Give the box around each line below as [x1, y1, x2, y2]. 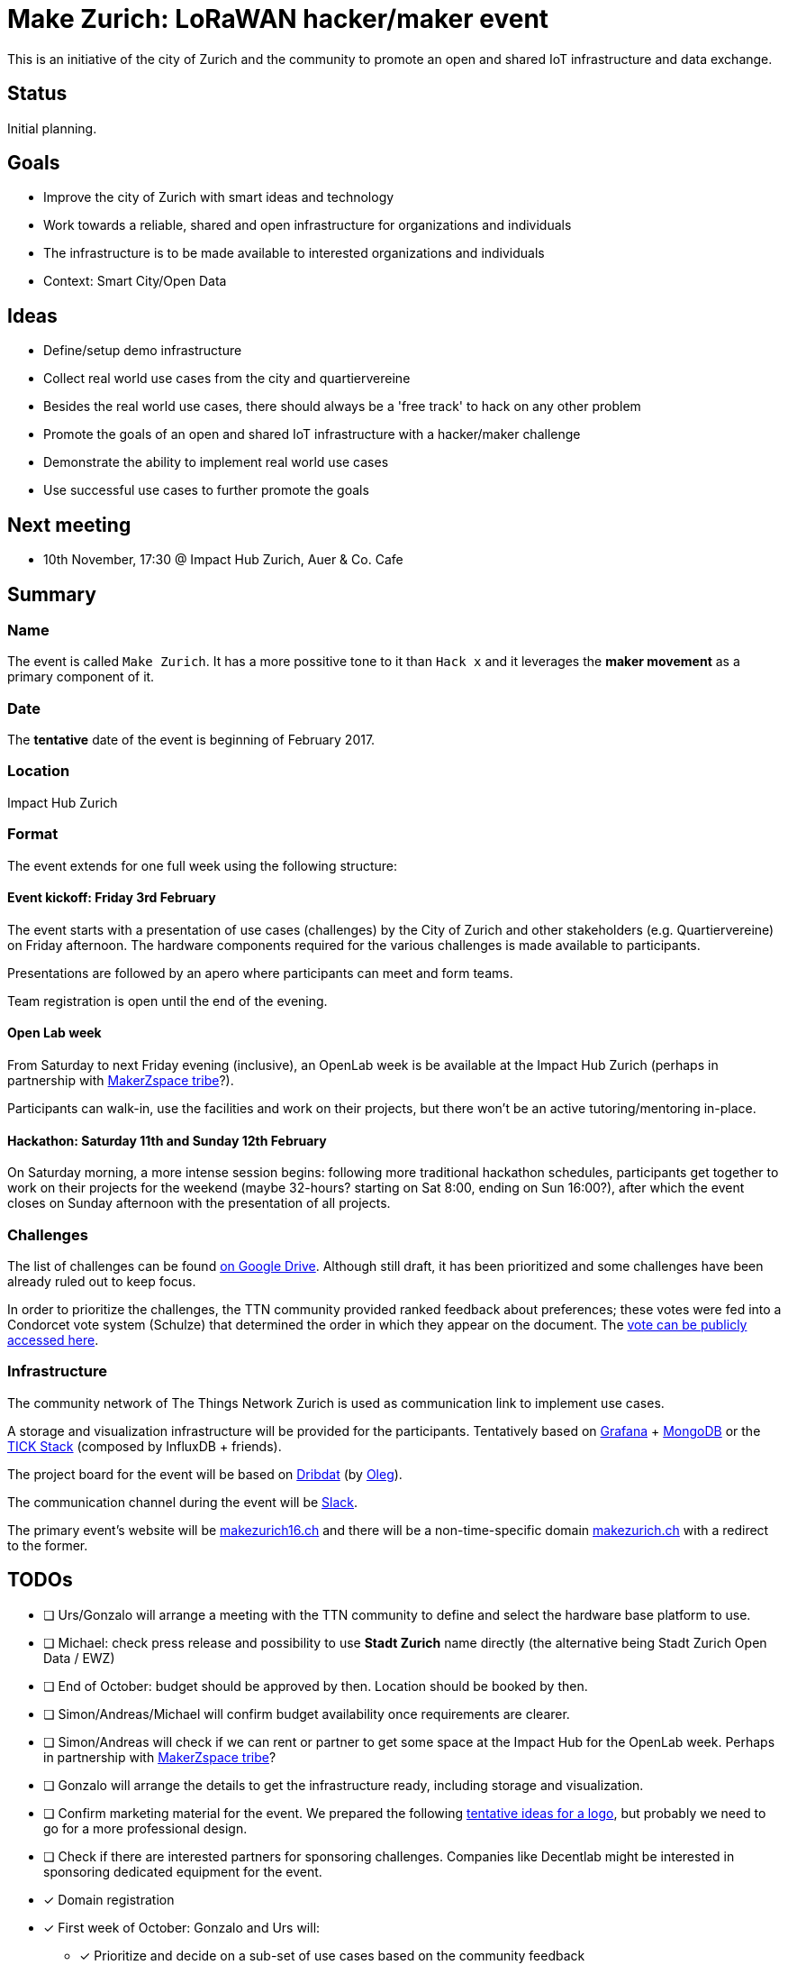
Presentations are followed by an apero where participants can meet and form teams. [7, 964, 513, 981]
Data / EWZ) [43, 1650, 115, 1666]
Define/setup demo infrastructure [43, 343, 242, 359]
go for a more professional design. [43, 1820, 248, 1836]
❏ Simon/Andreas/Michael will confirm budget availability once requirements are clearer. [43, 1705, 570, 1722]
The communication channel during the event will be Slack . [7, 1494, 358, 1510]
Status [7, 82, 68, 105]
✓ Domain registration [43, 1891, 175, 1907]
